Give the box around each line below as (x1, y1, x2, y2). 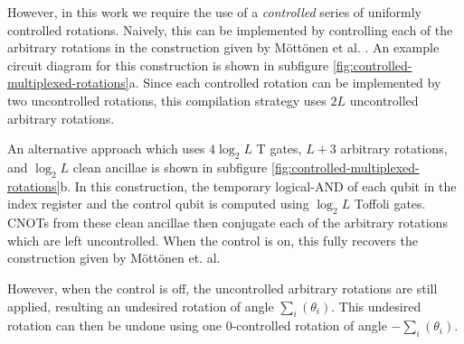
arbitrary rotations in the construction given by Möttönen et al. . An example (7, 38, 440, 57)
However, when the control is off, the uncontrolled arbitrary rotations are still (7, 278, 438, 297)
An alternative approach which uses (7, 139, 205, 158)
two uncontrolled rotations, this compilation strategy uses (7, 90, 327, 109)
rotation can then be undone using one (7, 316, 222, 335)
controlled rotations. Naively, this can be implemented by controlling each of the (7, 20, 453, 39)
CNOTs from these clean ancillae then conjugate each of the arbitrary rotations (7, 213, 448, 232)
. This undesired (331, 296, 421, 315)
